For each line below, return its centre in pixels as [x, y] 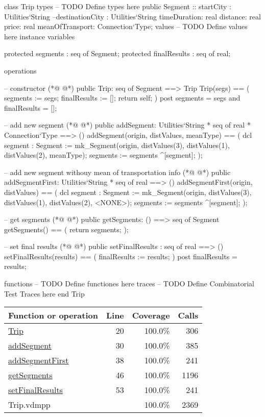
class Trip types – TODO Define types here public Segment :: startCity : [118, 6]
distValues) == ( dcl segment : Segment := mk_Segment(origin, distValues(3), [128, 192]
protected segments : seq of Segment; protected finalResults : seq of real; [117, 53]
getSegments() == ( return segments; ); [66, 229]
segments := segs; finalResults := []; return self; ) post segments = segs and [122, 98]
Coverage [151, 315]
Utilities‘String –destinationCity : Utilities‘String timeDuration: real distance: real [132, 16]
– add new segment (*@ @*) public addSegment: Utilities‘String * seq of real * [127, 125]
